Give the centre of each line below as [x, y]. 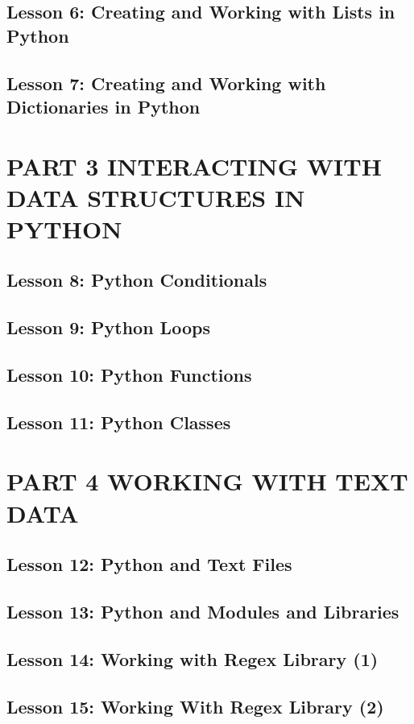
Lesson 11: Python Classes [119, 422]
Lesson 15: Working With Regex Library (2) [195, 706]
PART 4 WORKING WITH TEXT [207, 481]
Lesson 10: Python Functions [129, 375]
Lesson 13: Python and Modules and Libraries [203, 611]
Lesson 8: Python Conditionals [137, 280]
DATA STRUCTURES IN [156, 197]
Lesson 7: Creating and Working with [166, 83]
